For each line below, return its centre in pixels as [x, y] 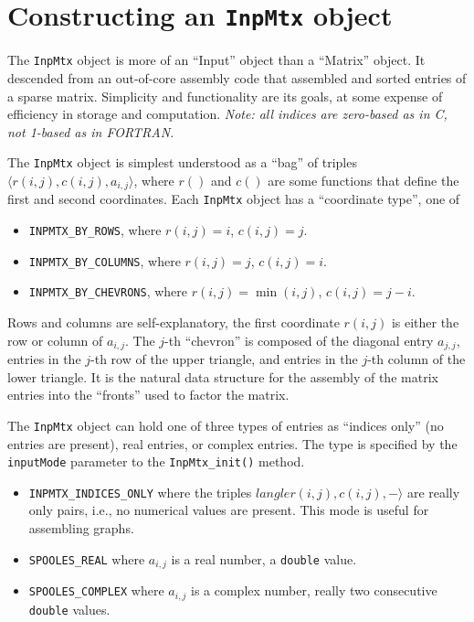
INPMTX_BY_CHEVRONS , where [108, 291]
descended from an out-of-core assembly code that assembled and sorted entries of [237, 77]
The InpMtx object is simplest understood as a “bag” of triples [182, 162]
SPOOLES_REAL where [87, 558]
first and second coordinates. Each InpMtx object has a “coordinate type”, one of [234, 199]
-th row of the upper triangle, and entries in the [224, 359]
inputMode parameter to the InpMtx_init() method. [156, 461]
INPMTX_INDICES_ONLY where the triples [140, 492]
